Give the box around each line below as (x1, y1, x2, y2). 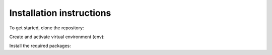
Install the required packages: (9, 43, 72, 49)
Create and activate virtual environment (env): (9, 34, 105, 40)
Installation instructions (9, 7, 111, 18)
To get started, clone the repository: (9, 25, 84, 31)
